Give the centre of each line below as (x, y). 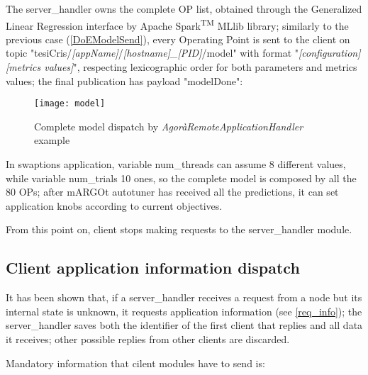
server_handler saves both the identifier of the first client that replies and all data (184, 325)
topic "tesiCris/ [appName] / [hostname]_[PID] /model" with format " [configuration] (183, 53)
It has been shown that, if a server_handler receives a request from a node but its (184, 297)
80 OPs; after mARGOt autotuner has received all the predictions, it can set (172, 192)
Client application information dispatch (153, 268)
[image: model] (70, 104)
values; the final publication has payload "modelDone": (124, 80)
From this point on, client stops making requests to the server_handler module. (179, 229)
